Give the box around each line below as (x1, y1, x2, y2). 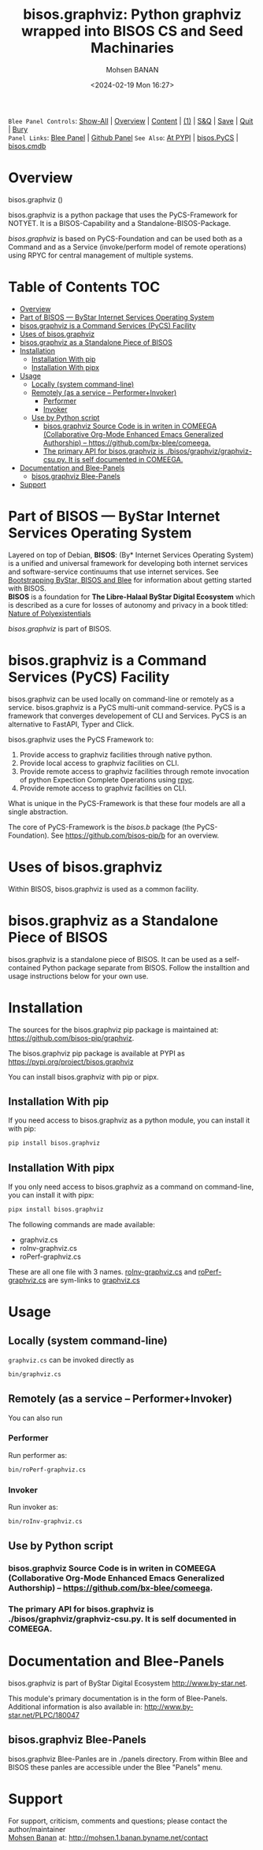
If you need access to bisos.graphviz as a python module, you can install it (8, 1116, 250, 1125)
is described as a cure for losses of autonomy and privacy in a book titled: (8, 600, 249, 609)
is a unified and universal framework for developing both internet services (8, 558, 248, 568)
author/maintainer (8, 1824, 66, 1833)
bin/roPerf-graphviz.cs (8, 1466, 87, 1474)
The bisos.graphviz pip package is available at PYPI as (8, 1049, 185, 1058)
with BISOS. (8, 583, 47, 593)
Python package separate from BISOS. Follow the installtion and (42, 963, 250, 972)
